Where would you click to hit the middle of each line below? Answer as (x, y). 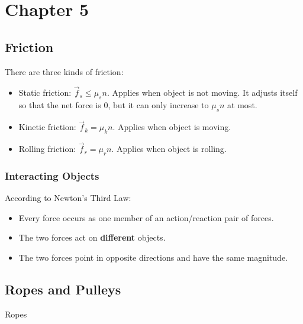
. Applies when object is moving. (172, 127)
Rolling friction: (47, 149)
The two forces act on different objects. (92, 237)
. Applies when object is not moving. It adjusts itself (202, 93)
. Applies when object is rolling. (169, 149)
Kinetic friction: (47, 127)
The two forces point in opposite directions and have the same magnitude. (153, 257)
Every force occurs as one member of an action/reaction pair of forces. (146, 217)
